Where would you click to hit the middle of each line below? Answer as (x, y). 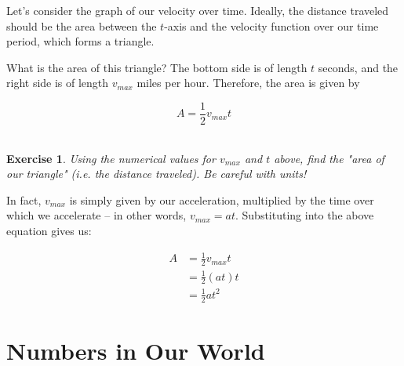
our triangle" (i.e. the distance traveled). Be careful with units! (157, 174)
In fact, (24, 199)
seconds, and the (358, 67)
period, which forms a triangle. (80, 41)
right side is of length (58, 83)
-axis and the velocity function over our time (271, 25)
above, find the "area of (329, 158)
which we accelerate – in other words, (96, 215)
